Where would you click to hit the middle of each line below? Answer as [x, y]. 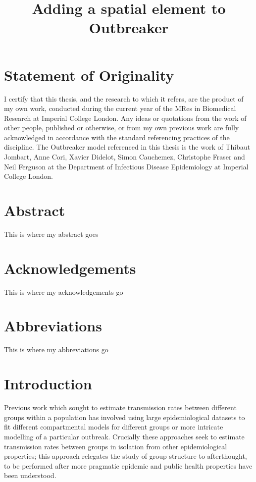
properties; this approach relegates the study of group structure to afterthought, [126, 456]
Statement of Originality [89, 75]
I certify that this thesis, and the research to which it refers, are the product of [124, 98]
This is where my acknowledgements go [64, 292]
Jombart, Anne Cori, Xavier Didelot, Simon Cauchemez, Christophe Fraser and [125, 157]
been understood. [30, 475]
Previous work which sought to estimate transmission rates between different [120, 407]
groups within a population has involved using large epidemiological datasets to [125, 417]
